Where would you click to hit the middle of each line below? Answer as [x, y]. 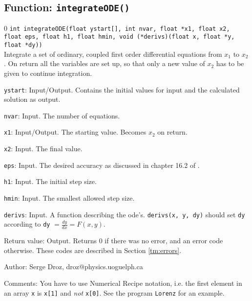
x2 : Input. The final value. [43, 149]
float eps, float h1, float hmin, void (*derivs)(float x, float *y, [119, 37]
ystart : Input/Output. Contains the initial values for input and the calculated [122, 89]
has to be [230, 63]
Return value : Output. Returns [50, 241]
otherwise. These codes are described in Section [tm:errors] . [93, 250]
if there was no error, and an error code [164, 241]
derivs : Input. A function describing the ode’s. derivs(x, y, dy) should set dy [125, 214]
